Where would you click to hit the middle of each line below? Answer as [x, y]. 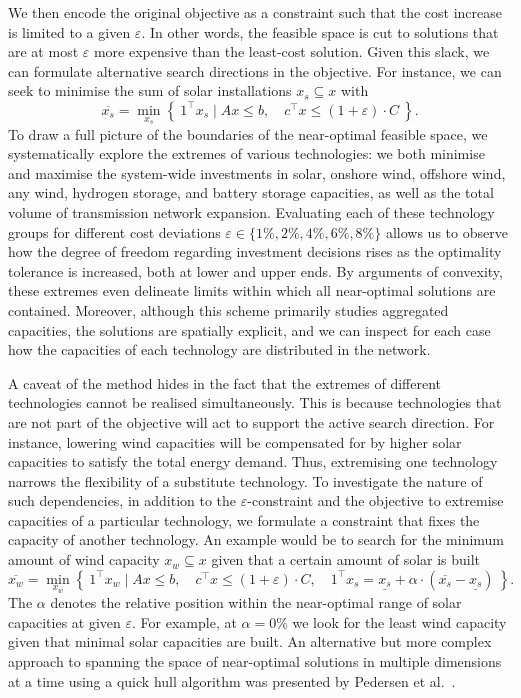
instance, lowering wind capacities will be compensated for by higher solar [235, 441]
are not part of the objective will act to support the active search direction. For [251, 421]
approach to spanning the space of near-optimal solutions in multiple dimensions [255, 661]
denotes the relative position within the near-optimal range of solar [256, 602]
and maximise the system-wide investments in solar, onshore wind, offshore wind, [257, 172]
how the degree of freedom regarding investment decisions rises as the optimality [255, 251]
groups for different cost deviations [114, 231]
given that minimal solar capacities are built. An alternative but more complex [250, 641]
